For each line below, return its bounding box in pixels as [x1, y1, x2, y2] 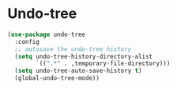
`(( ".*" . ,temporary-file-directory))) [36, 59, 171, 67]
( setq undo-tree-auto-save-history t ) [14, 67, 143, 75]
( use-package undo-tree [7, 31, 86, 38]
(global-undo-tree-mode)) [14, 74, 100, 82]
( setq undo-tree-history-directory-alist [14, 52, 153, 60]
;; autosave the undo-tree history [14, 45, 132, 53]
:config [14, 38, 40, 45]
